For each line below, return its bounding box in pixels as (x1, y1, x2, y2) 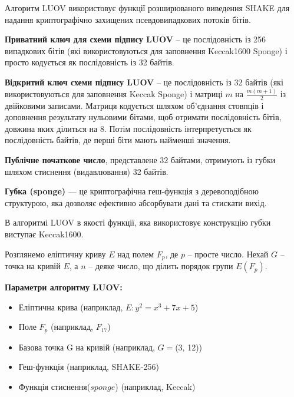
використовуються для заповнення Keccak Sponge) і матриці (5, 87, 223, 100)
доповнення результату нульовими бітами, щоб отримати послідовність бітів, (5, 111, 282, 123)
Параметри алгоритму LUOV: (5, 281, 123, 293)
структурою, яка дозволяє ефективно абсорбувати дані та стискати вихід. (5, 196, 267, 209)
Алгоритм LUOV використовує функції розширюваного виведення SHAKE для (5, 2, 290, 14)
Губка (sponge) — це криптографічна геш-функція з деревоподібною (5, 185, 259, 197)
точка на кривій (5, 260, 61, 272)
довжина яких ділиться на (5, 122, 98, 134)
